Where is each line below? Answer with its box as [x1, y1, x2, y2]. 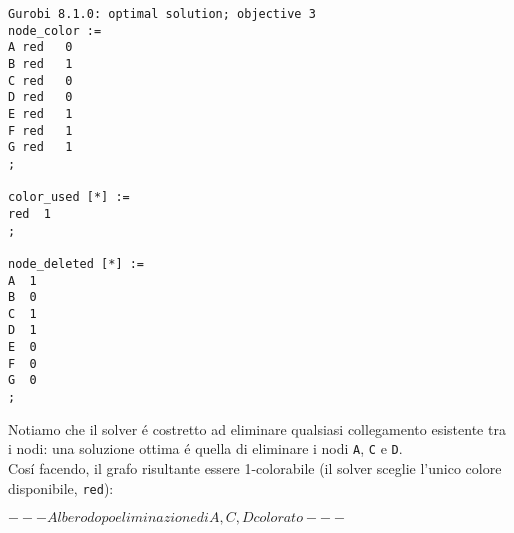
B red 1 [8, 56, 73, 71]
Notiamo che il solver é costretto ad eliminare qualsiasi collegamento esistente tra [8, 418, 506, 439]
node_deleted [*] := [8, 256, 145, 271]
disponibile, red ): [8, 477, 114, 498]
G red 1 [8, 140, 73, 155]
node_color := [8, 23, 102, 38]
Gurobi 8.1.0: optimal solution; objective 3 [8, 7, 316, 21]
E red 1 [8, 106, 73, 121]
